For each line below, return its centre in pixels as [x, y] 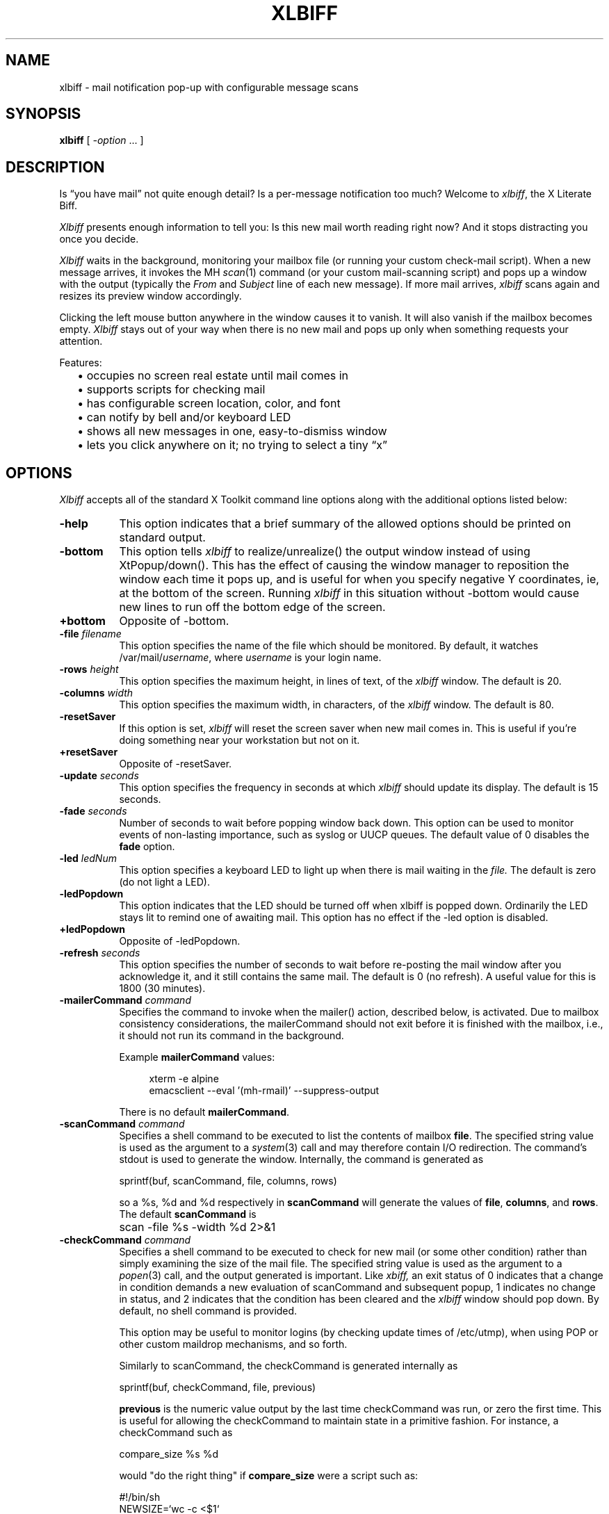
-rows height [89, 669]
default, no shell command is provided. [208, 1311]
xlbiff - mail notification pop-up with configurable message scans [209, 87]
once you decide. [99, 239]
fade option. [147, 847]
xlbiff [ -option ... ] [101, 140]
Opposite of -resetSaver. [176, 764]
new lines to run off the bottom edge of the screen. [252, 607]
